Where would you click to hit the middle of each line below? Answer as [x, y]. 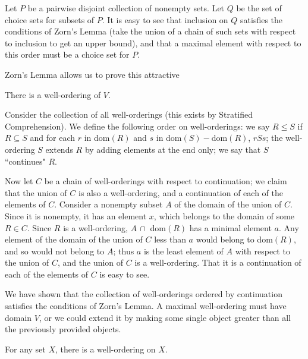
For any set [25, 349]
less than [170, 239]
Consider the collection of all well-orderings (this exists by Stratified [129, 114]
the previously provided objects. [63, 329]
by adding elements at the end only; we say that [173, 149]
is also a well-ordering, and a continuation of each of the [180, 192]
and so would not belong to [55, 251]
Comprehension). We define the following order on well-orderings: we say [137, 126]
